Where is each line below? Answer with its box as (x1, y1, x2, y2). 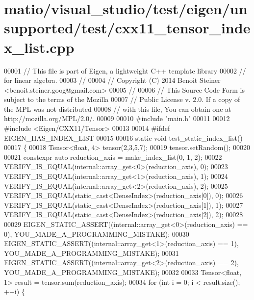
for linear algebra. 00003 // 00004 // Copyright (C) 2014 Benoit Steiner (4, 75, 221, 85)
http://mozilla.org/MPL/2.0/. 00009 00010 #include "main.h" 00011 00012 (4, 113, 230, 124)
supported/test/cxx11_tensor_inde (4, 18, 251, 38)
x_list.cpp (4, 37, 75, 57)
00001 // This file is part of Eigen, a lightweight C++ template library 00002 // (4, 65, 246, 75)
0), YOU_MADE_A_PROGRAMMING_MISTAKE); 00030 (4, 228, 189, 239)
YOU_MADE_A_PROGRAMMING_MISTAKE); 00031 (4, 248, 179, 258)
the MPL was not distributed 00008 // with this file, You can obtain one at (4, 103, 231, 114)
